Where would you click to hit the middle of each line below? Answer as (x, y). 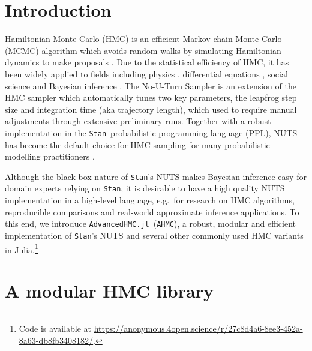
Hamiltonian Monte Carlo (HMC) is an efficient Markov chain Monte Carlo (143, 39)
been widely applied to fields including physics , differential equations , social (146, 73)
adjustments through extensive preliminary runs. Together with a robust (138, 121)
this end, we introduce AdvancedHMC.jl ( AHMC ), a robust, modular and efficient (151, 223)
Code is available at (55, 328)
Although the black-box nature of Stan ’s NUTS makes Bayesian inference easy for (156, 176)
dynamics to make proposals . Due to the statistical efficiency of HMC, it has (147, 62)
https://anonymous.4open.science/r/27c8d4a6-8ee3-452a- (198, 328)
